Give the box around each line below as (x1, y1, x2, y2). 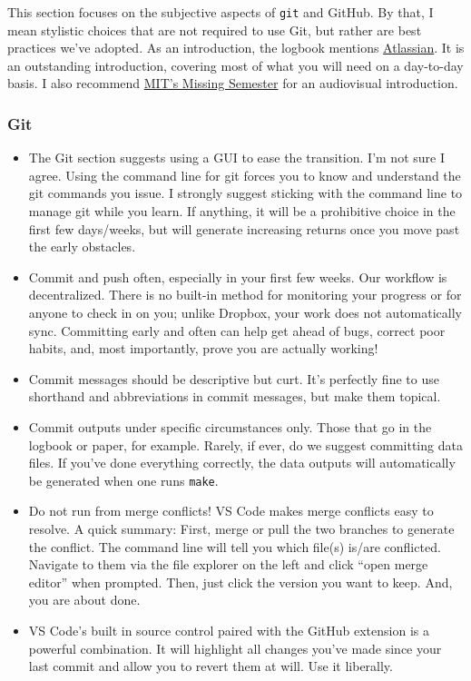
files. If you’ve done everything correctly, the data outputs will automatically (28, 453, 456, 472)
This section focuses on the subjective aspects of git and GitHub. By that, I (7, 3, 434, 21)
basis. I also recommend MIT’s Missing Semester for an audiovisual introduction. (7, 74, 458, 93)
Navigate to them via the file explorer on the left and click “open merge (28, 555, 428, 574)
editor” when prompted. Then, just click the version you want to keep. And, (28, 572, 453, 591)
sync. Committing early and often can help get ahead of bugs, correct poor (28, 321, 446, 340)
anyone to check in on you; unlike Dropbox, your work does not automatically (28, 303, 462, 321)
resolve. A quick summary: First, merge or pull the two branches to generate (28, 519, 455, 538)
